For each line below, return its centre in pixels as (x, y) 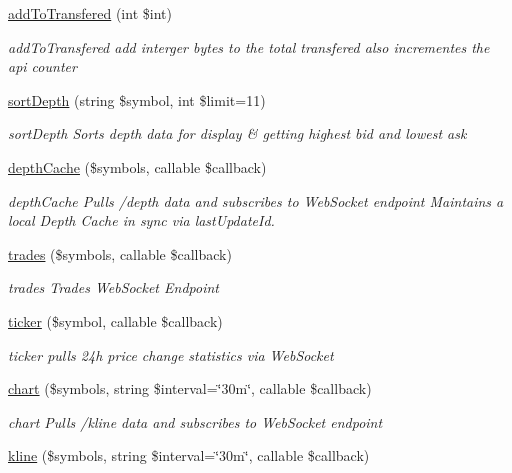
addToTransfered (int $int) (90, 13)
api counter (42, 66)
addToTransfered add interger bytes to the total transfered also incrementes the (249, 46)
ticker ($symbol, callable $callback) (115, 320)
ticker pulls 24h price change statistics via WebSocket (171, 354)
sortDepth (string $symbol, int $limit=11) (137, 99)
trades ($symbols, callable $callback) (120, 253)
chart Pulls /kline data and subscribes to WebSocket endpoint (195, 421)
